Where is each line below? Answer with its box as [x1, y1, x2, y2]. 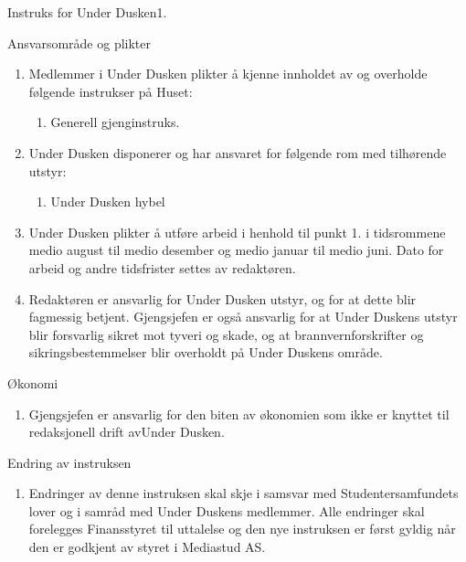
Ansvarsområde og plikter [7, 33, 151, 52]
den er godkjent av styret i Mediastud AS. [28, 537, 266, 557]
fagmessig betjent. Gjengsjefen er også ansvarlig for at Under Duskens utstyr [28, 307, 458, 326]
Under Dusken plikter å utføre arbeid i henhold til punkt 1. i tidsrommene [28, 222, 446, 241]
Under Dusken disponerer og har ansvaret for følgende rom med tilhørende [28, 143, 447, 162]
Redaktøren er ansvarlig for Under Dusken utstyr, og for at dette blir [28, 289, 417, 308]
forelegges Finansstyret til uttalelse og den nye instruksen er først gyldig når [28, 519, 456, 538]
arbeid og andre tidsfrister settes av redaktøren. [28, 258, 296, 277]
